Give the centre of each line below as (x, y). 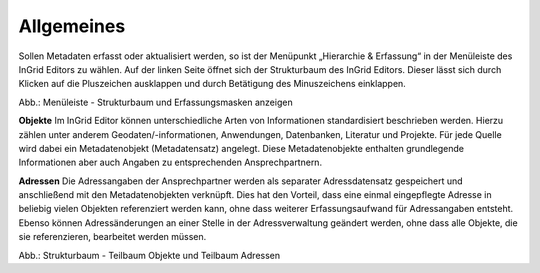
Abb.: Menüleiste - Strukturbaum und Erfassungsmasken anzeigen (156, 102)
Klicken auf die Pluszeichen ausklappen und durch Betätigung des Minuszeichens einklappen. (212, 84)
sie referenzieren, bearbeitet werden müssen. (112, 237)
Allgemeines (72, 26)
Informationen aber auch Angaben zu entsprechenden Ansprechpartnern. (170, 162)
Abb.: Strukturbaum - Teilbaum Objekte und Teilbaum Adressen (149, 255)
